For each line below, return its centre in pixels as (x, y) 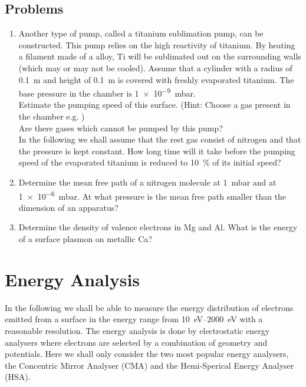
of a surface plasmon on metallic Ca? (85, 239)
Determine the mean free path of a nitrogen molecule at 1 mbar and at (147, 182)
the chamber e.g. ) (52, 116)
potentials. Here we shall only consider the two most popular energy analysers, (147, 354)
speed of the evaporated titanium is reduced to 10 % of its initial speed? (150, 162)
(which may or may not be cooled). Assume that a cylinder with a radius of (155, 67)
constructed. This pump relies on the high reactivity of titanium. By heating (157, 44)
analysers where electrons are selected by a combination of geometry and (136, 342)
